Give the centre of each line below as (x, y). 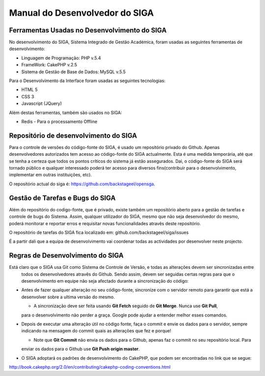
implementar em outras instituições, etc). (51, 175)
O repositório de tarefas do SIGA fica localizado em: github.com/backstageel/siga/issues (99, 232)
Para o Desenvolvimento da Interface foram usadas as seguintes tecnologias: (87, 81)
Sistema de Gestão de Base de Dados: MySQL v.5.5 (74, 72)
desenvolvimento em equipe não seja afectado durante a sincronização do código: (105, 281)
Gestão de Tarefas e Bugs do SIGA (62, 198)
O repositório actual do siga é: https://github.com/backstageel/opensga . (82, 184)
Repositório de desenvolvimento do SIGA (73, 135)
